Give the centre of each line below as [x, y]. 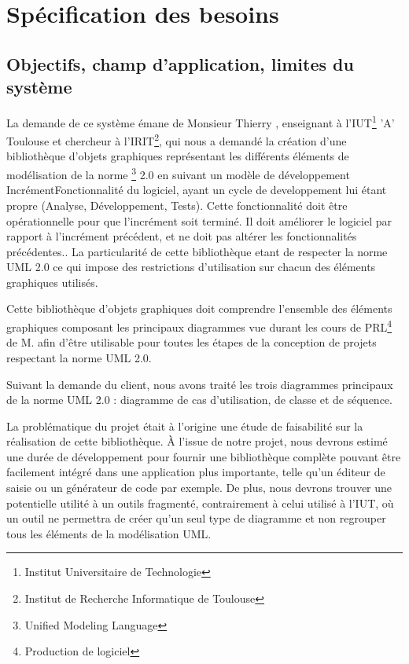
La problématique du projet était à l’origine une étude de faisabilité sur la [185, 426]
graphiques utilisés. [52, 282]
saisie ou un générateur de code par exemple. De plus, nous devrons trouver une [199, 488]
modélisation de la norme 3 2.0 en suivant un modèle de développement [178, 173]
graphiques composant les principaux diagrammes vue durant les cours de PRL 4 [199, 326]
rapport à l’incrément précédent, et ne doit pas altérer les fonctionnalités [182, 236]
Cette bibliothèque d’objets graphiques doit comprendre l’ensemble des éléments [199, 308]
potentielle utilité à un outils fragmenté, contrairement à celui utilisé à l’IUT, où [200, 503]
